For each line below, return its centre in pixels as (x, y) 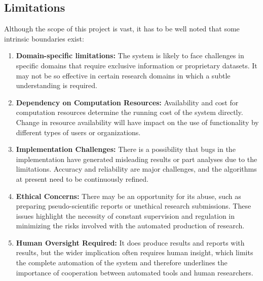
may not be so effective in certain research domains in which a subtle (123, 75)
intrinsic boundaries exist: (44, 38)
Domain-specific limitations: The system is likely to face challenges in (130, 55)
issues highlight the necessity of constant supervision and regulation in (125, 215)
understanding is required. (57, 85)
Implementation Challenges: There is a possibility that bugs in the (126, 149)
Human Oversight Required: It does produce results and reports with (130, 242)
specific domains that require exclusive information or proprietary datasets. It (137, 65)
